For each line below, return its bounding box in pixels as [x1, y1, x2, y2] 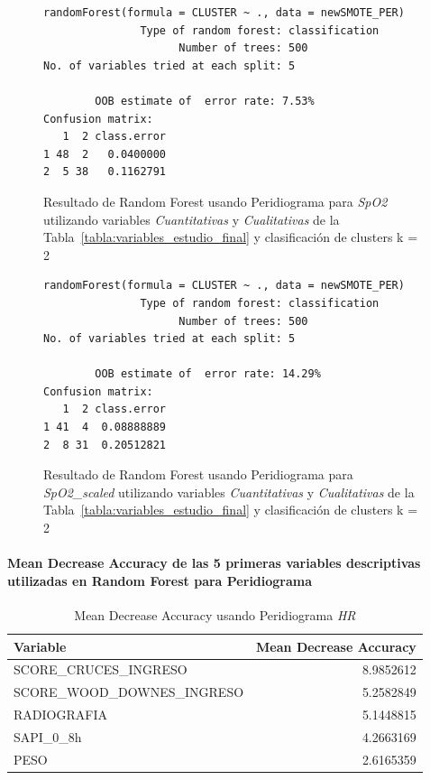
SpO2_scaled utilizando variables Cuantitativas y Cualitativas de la [43, 482, 415, 501]
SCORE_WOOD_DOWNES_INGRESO [14, 682, 244, 701]
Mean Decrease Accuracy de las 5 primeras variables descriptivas [7, 553, 421, 572]
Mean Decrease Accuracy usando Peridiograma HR [74, 606, 356, 625]
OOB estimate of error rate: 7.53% [95, 94, 315, 107]
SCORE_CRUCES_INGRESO [14, 660, 188, 679]
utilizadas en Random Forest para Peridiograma [7, 571, 313, 590]
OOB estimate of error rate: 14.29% [95, 367, 321, 381]
